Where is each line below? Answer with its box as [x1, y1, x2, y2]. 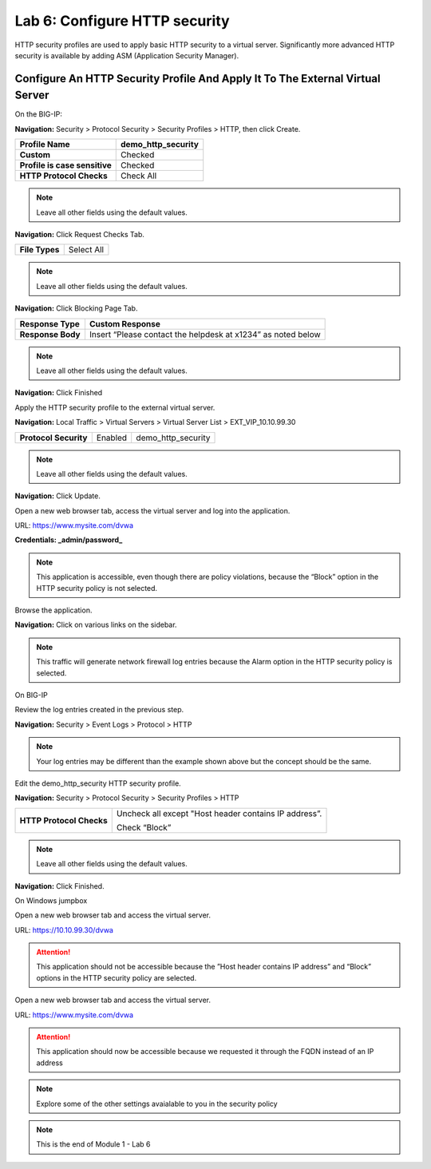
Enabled [96, 432, 128, 443]
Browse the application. [14, 605, 93, 615]
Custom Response [89, 318, 161, 329]
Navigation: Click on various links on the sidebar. [14, 620, 177, 630]
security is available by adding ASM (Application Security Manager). [14, 50, 239, 60]
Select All [68, 244, 104, 256]
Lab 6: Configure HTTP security [14, 12, 231, 30]
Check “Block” [116, 822, 172, 833]
